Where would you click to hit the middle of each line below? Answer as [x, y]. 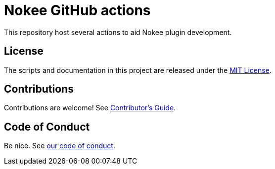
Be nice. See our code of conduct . [60, 146]
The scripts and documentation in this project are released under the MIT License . [138, 70]
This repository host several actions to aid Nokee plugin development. [118, 32]
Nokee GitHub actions [77, 10]
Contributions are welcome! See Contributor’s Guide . [90, 108]
